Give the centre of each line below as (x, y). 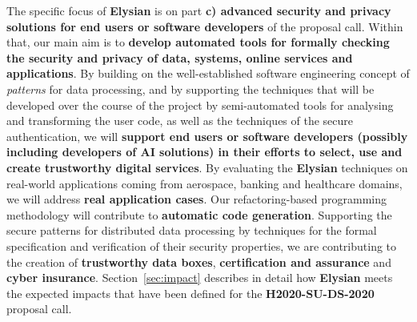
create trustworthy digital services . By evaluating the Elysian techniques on (207, 167)
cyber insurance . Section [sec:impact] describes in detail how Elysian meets (200, 278)
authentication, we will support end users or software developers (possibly (207, 136)
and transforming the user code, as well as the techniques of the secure (180, 121)
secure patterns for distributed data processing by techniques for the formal (192, 230)
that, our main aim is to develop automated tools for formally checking (198, 42)
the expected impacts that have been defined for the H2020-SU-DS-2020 (190, 293)
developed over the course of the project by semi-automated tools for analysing (200, 105)
